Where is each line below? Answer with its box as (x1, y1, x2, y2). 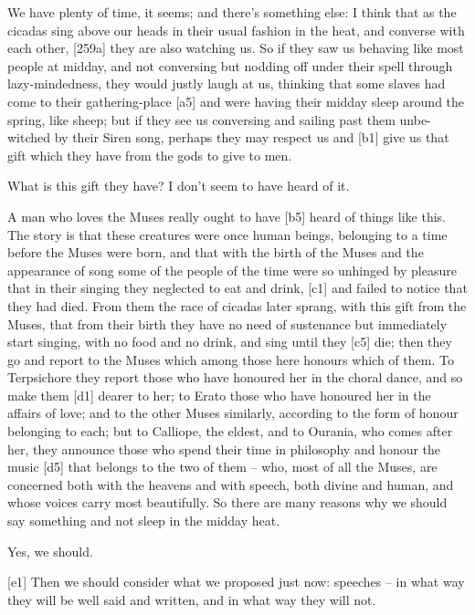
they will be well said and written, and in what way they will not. (7, 589, 376, 609)
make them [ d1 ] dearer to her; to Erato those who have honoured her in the (7, 385, 431, 404)
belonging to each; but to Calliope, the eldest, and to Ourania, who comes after (7, 422, 453, 441)
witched (7, 128, 51, 147)
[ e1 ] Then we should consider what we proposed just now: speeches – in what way (7, 572, 465, 591)
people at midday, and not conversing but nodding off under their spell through (7, 56, 453, 75)
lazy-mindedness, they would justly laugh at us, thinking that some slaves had (7, 74, 446, 93)
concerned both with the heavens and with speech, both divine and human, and (7, 474, 454, 494)
